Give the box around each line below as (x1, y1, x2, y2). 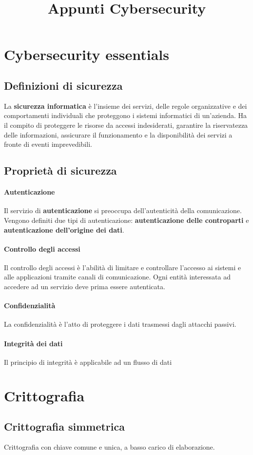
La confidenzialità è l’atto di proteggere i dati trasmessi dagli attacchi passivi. (4, 319, 236, 329)
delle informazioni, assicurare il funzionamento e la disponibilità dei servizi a (4, 129, 233, 139)
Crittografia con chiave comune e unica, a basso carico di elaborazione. (4, 442, 215, 452)
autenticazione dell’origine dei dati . (4, 224, 124, 235)
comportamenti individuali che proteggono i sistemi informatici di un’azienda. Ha (4, 110, 247, 120)
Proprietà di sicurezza (4, 163, 117, 178)
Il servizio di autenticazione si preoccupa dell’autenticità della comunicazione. (4, 205, 242, 216)
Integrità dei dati (4, 338, 63, 348)
